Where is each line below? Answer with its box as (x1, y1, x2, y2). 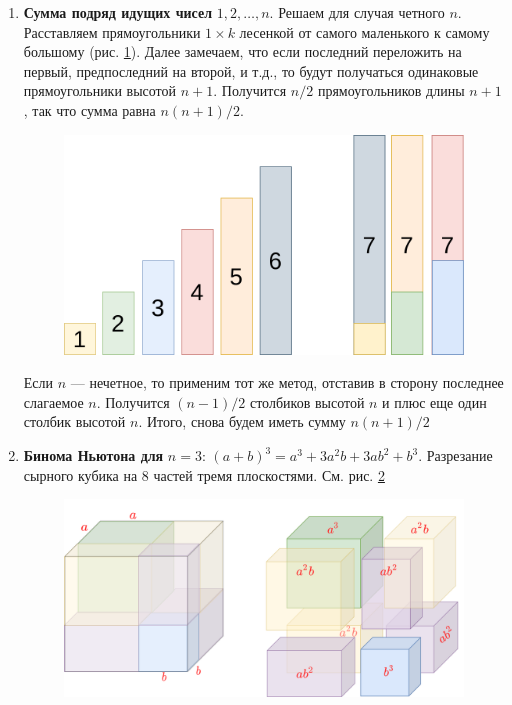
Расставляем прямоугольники (23, 21, 201, 42)
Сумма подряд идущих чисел (23, 2, 213, 22)
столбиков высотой (249, 391, 365, 412)
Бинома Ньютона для (23, 445, 164, 465)
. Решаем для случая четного (269, 2, 445, 22)
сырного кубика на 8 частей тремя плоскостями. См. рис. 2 (23, 464, 385, 485)
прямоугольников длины (317, 80, 465, 101)
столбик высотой (23, 411, 126, 432)
